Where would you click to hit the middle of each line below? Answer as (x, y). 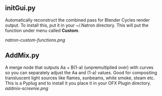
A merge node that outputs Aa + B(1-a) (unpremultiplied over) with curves (79, 67)
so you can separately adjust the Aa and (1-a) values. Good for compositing (81, 72)
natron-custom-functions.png (35, 40)
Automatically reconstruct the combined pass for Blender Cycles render (78, 20)
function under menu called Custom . (42, 30)
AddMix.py (22, 55)
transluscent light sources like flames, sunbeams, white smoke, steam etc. (80, 78)
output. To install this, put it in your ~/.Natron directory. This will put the (77, 25)
